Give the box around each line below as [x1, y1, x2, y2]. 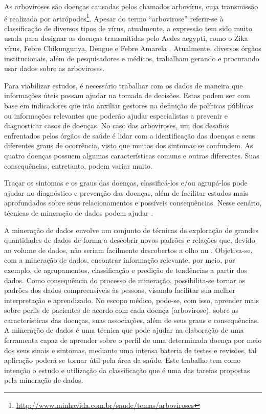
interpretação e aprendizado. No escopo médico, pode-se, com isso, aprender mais [4, 294, 259, 305]
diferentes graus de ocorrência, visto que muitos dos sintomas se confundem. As [4, 140, 253, 151]
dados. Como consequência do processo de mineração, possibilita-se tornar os [4, 274, 245, 285]
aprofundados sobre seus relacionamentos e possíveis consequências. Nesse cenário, [4, 197, 262, 208]
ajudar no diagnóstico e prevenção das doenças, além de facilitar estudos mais [4, 187, 248, 198]
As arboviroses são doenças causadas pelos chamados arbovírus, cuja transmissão [4, 1, 258, 11]
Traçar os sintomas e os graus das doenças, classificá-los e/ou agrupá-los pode [4, 177, 248, 188]
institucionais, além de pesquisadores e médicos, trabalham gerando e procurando [4, 53, 259, 63]
